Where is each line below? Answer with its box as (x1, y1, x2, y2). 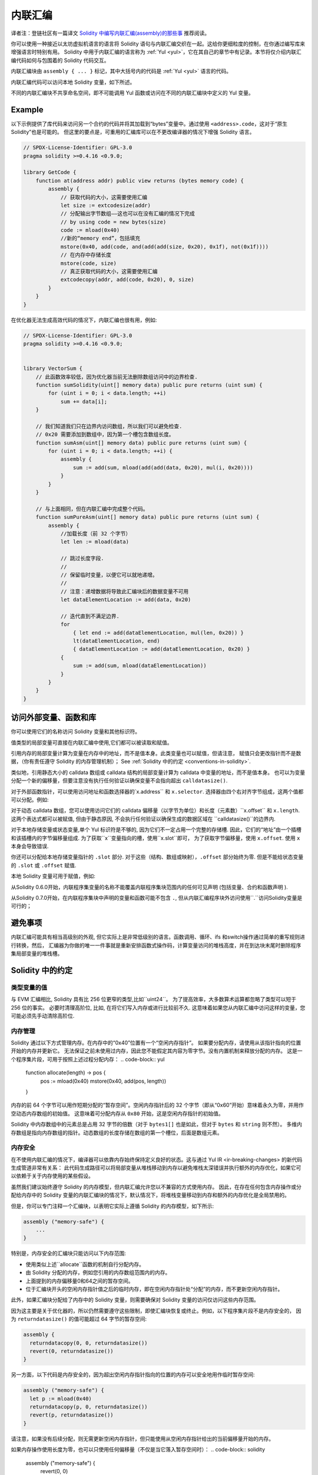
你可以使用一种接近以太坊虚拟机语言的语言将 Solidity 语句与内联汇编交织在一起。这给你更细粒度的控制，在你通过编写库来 (11, 40, 306, 47)
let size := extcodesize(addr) (60, 202, 151, 209)
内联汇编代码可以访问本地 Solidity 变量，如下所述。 (11, 78, 135, 86)
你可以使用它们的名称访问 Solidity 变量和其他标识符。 (11, 728, 141, 735)
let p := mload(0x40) (29, 1395, 92, 1402)
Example (11, 104, 44, 114)
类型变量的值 (11, 983, 48, 991)
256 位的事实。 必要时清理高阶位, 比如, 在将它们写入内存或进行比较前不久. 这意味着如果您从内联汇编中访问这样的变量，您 (11, 1004, 306, 1011)
